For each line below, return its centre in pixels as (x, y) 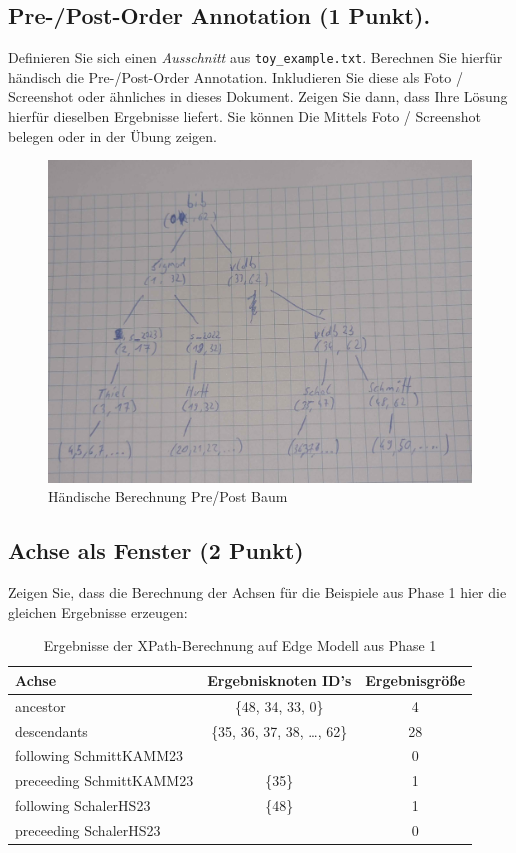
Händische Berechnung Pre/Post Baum (168, 496)
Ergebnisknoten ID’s (279, 679)
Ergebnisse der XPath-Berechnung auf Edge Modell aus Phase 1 (240, 645)
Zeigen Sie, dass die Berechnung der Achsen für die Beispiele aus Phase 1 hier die (257, 592)
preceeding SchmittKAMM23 (104, 780)
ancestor (40, 705)
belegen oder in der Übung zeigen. (112, 135)
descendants (51, 730)
